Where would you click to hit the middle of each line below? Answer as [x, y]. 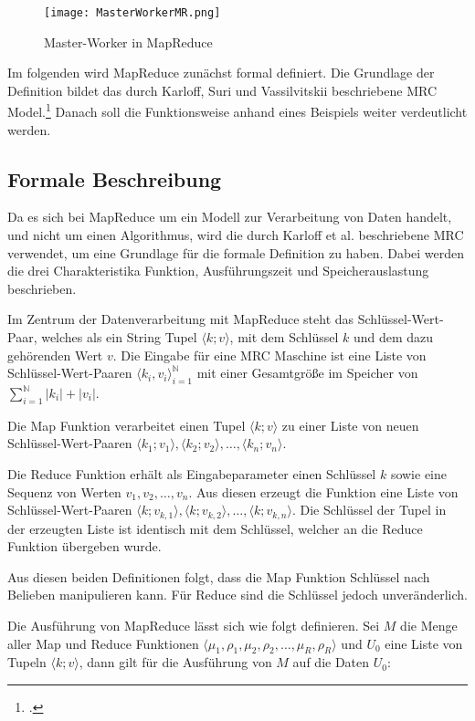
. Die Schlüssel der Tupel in [369, 510]
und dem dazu [393, 337]
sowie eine [418, 474]
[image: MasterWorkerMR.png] [132, 13]
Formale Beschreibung [115, 178]
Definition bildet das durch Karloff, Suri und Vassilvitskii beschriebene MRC [222, 90]
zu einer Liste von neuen [350, 425]
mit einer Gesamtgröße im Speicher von [307, 373]
